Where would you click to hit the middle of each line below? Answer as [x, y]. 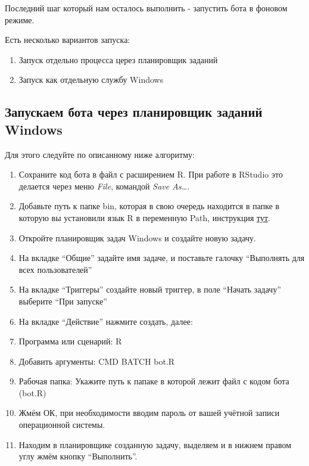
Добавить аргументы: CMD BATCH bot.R [97, 361]
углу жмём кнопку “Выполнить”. [78, 456]
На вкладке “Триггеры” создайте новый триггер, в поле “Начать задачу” [150, 289]
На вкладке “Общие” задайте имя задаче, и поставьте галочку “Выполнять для [162, 258]
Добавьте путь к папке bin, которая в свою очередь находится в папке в [149, 206]
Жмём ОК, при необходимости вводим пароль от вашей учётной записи [149, 413]
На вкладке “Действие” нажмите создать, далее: [106, 321]
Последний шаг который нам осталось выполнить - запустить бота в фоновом [146, 8]
